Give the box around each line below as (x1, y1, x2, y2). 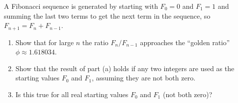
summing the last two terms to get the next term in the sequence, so (4, 10, 211, 21)
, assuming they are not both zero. (92, 73, 196, 83)
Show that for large (15, 37, 74, 47)
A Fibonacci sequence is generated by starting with (4, 1, 158, 11)
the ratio (82, 37, 108, 47)
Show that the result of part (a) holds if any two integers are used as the (15, 63, 235, 73)
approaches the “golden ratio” (140, 37, 230, 47)
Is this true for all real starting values (15, 89, 129, 100)
